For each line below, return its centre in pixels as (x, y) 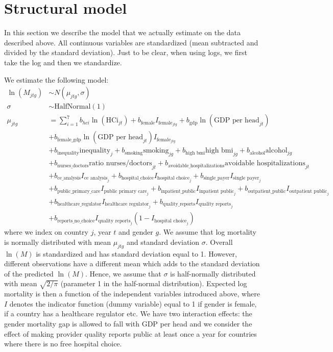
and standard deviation (163, 242)
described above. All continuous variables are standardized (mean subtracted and (131, 42)
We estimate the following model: (56, 79)
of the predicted (29, 273)
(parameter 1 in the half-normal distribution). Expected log (154, 283)
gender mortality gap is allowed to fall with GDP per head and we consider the (128, 323)
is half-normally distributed (213, 273)
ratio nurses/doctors (121, 164)
